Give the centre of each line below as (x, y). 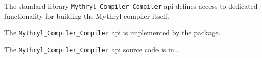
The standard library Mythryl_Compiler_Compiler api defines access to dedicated (131, 6)
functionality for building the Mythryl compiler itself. (87, 16)
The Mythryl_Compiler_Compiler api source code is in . (91, 49)
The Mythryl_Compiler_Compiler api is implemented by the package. (112, 33)
